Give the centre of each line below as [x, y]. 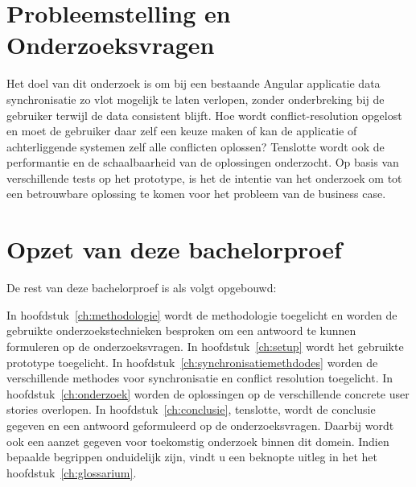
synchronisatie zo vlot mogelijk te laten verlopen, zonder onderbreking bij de [196, 99]
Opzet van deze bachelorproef [174, 249]
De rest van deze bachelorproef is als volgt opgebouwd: [142, 288]
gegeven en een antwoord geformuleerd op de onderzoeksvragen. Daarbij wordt [200, 425]
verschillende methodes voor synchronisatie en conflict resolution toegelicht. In [200, 378]
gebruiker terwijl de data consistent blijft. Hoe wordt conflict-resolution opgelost [204, 115]
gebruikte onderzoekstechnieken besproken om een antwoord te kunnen [181, 330]
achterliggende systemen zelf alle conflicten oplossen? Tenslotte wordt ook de [196, 146]
